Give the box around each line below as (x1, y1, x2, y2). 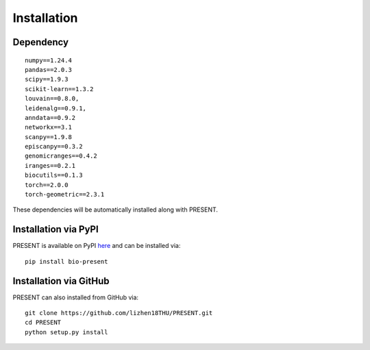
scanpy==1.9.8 (25, 133, 72, 140)
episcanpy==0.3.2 (25, 142, 83, 151)
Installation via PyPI (12, 223, 99, 236)
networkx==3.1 (25, 123, 72, 132)
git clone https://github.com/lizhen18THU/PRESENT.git (25, 309, 213, 317)
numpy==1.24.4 (25, 56, 72, 64)
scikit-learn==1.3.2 (25, 85, 94, 92)
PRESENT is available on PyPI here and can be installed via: (12, 242, 181, 250)
